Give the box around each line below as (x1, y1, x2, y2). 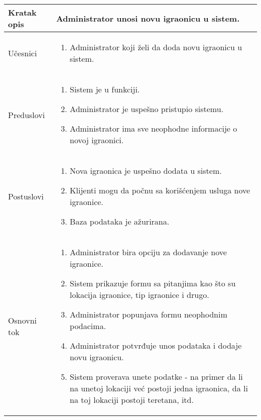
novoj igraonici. (70, 134, 124, 146)
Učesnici (8, 47, 37, 59)
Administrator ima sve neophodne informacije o (70, 123, 237, 134)
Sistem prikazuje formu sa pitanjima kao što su (70, 277, 236, 289)
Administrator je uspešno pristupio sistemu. (70, 103, 224, 115)
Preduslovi (8, 109, 45, 121)
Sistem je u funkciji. (70, 83, 140, 95)
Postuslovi (8, 190, 44, 202)
